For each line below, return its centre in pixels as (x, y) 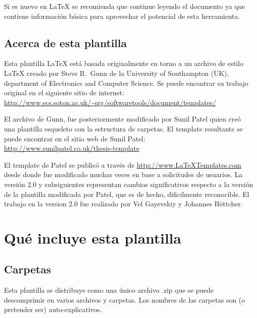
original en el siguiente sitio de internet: (64, 93)
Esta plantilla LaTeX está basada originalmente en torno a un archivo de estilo (124, 63)
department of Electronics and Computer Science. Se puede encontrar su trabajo (126, 83)
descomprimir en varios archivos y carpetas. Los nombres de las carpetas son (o (125, 299)
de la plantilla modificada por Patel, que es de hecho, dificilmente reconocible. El (127, 194)
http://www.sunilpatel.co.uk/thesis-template (72, 148)
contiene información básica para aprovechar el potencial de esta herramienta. (122, 16)
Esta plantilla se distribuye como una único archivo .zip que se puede (109, 290)
